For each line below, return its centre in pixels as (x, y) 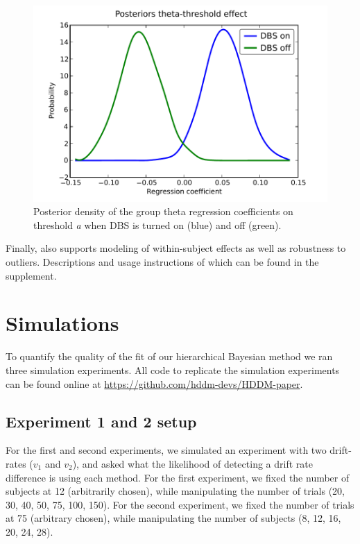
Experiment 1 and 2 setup (101, 421)
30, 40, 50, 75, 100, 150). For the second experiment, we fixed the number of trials (180, 504)
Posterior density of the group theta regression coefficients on (163, 211)
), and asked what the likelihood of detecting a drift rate (192, 463)
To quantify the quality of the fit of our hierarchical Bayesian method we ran (169, 356)
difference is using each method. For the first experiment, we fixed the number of (178, 477)
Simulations (62, 323)
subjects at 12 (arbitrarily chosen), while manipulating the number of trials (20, (175, 491)
